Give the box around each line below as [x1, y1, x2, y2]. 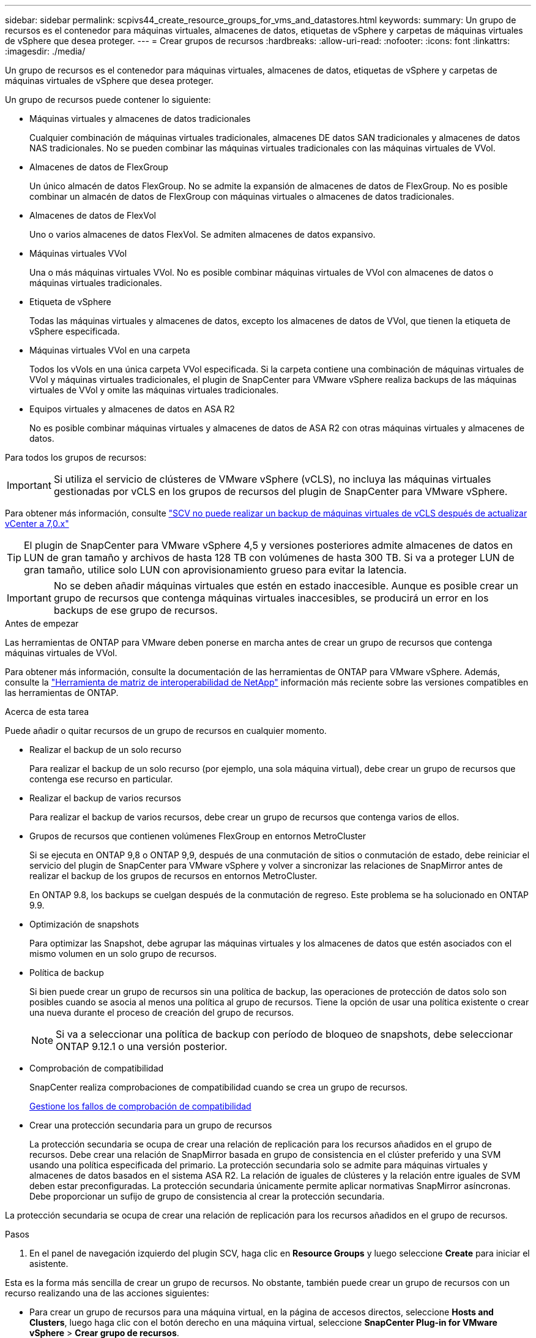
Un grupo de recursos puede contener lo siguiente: [5, 94, 211, 105]
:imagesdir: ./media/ [5, 46, 86, 56]
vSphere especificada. [29, 326, 120, 336]
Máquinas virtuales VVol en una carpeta [29, 345, 190, 355]
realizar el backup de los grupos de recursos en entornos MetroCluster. [29, 871, 318, 881]
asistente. [29, 1258, 69, 1269]
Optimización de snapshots [29, 919, 140, 929]
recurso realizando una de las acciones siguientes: [5, 1288, 209, 1298]
